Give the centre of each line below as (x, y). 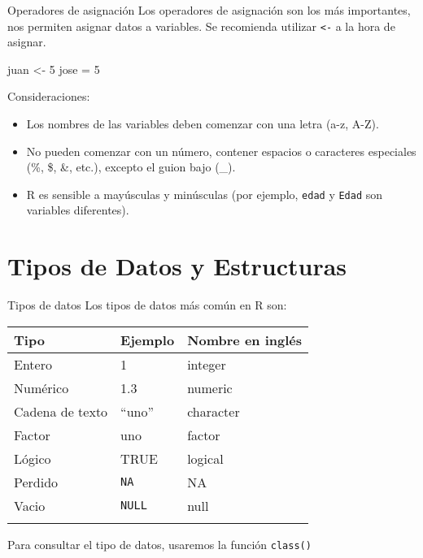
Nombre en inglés (245, 340)
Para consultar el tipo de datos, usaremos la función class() (159, 544)
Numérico (41, 387)
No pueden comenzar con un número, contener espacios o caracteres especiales (221, 151)
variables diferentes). (78, 210)
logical (205, 458)
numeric (210, 387)
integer (207, 364)
